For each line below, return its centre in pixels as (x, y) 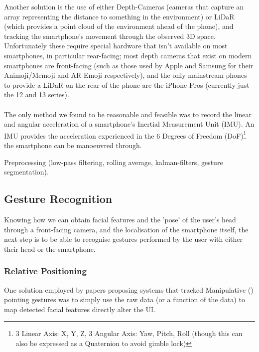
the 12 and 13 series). (37, 94)
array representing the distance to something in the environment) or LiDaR (119, 16)
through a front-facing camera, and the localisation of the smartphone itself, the (126, 229)
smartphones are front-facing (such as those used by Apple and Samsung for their (129, 65)
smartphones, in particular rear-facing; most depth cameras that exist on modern (128, 55)
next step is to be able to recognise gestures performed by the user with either (123, 239)
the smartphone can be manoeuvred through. (73, 145)
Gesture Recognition (58, 199)
